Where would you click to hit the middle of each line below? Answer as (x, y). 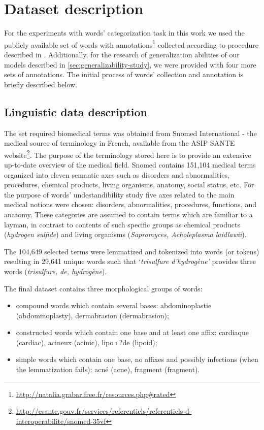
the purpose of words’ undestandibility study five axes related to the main (119, 194)
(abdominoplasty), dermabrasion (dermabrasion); (92, 315)
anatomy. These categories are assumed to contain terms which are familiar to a (128, 214)
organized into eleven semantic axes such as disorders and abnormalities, (117, 174)
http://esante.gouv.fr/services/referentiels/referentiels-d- (104, 411)
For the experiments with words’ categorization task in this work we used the (124, 33)
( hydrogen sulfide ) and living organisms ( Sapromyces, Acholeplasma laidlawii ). (125, 234)
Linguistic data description (76, 111)
